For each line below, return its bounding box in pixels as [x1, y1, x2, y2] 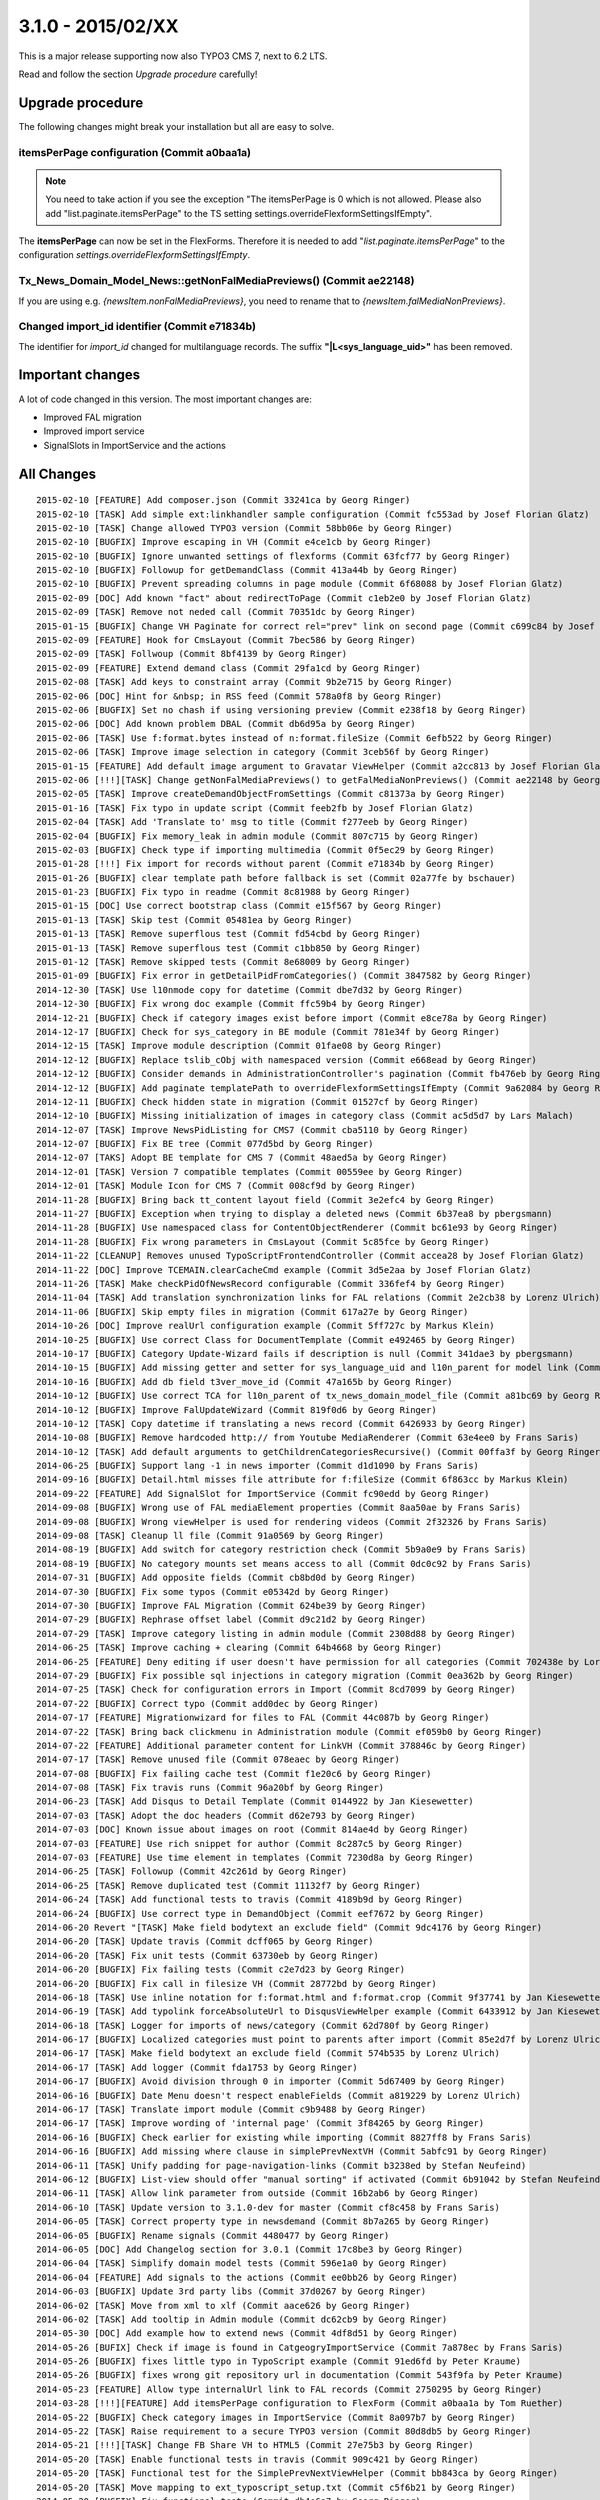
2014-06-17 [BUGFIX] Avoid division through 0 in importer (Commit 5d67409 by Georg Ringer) [36, 2076, 506, 2087]
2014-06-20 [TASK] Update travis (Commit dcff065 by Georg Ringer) [36, 1936, 374, 1947]
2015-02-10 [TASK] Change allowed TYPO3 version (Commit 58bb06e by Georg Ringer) [36, 522, 453, 534]
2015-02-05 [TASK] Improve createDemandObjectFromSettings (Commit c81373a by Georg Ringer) [36, 788, 506, 800]
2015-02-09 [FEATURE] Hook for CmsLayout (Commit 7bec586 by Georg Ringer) [36, 635, 416, 646]
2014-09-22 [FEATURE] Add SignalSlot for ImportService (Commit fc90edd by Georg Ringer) [36, 1488, 490, 1499]
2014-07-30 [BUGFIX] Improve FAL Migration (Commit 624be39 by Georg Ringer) [36, 1600, 427, 1611]
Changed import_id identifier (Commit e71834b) [18, 320, 257, 334]
